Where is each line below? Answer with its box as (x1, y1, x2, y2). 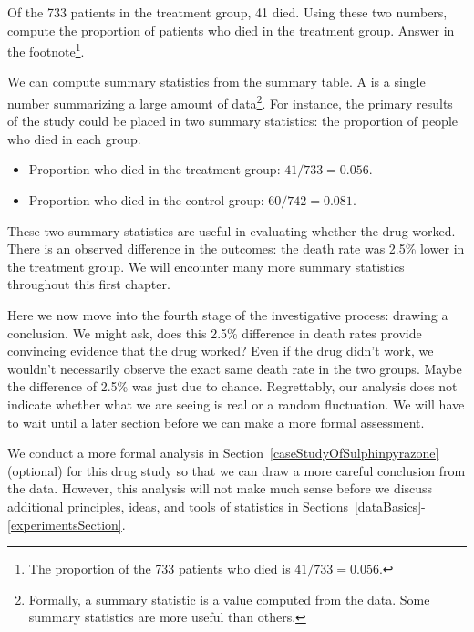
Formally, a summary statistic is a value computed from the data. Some (28, 589, 430, 608)
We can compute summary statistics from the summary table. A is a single (7, 72, 426, 91)
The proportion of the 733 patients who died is (28, 559, 291, 578)
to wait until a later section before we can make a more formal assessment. (7, 412, 425, 431)
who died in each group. (7, 129, 141, 148)
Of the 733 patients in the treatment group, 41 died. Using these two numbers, (7, 3, 448, 21)
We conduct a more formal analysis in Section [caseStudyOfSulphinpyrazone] (7, 443, 439, 462)
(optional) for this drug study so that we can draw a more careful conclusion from (7, 461, 466, 480)
